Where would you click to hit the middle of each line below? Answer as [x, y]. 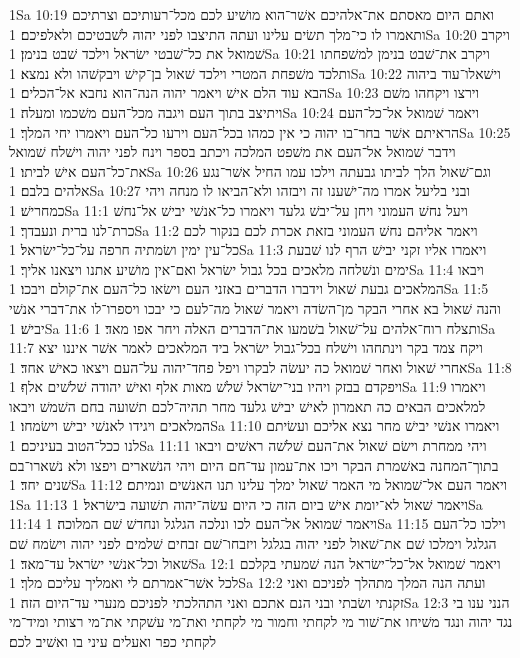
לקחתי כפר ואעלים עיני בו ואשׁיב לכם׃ [113, 641]
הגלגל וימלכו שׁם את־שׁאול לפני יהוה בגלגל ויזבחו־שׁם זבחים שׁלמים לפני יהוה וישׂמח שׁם [253, 543]
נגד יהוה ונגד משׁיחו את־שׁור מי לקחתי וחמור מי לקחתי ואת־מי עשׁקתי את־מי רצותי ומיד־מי [261, 621]
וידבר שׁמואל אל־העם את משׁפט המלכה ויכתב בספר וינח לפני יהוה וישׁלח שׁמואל [232, 151]
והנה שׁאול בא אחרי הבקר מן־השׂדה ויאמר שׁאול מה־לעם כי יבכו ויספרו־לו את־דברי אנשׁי [255, 307]
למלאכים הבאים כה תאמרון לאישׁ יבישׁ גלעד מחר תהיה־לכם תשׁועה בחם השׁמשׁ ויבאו [247, 405]
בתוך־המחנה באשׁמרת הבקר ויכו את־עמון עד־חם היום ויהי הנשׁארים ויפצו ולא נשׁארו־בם [254, 464]
